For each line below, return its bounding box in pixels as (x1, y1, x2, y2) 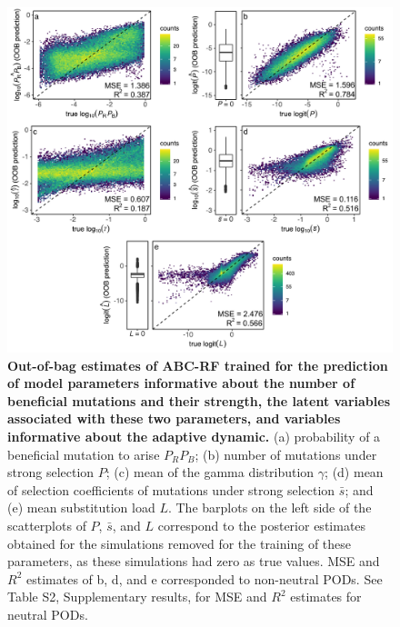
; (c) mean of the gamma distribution (105, 463, 315, 482)
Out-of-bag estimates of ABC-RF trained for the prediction (7, 355, 388, 374)
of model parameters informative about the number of (7, 373, 355, 393)
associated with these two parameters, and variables (7, 409, 341, 428)
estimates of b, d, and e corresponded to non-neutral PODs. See (25, 569, 383, 588)
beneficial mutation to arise (7, 444, 160, 463)
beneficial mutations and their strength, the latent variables (7, 391, 391, 410)
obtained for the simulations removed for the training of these (7, 533, 352, 552)
